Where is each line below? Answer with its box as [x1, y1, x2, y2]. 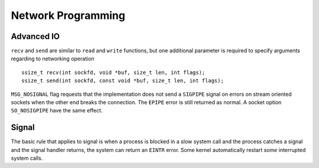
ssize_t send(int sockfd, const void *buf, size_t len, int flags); [21, 77, 224, 84]
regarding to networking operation [11, 55, 95, 62]
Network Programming [11, 9, 125, 22]
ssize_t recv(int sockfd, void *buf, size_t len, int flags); [21, 69, 206, 76]
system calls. [11, 154, 43, 162]
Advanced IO [11, 31, 60, 41]
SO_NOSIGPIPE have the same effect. [11, 107, 103, 114]
